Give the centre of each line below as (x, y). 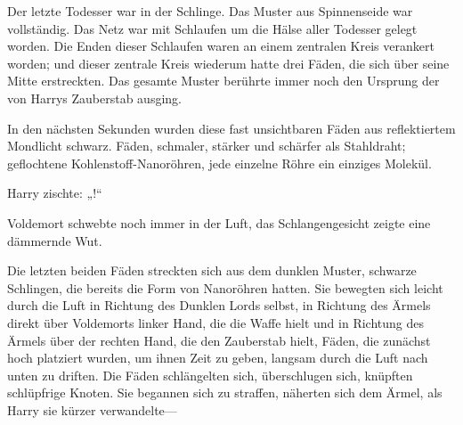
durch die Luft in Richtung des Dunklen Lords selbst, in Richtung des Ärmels (219, 305)
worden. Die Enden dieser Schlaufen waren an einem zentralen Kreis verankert (221, 46)
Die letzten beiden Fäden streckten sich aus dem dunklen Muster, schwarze (212, 270)
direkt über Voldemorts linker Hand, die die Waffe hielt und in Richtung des (215, 322)
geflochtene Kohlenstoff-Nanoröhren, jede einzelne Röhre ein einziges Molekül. (219, 163)
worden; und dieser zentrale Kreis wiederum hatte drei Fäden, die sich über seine (228, 63)
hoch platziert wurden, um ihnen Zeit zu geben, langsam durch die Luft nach (218, 358)
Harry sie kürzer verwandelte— (92, 409)
